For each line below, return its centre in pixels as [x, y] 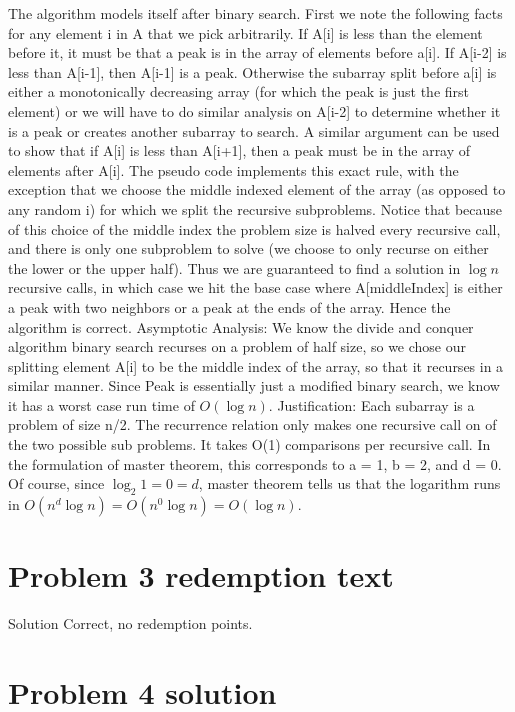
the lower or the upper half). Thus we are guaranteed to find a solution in [234, 267]
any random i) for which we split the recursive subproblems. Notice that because [255, 208]
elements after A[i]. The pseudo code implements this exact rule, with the [233, 169]
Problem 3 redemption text [201, 575]
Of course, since [56, 483]
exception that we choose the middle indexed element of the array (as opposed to [257, 189]
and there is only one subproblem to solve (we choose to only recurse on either [248, 248]
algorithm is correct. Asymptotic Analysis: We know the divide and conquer [241, 326]
